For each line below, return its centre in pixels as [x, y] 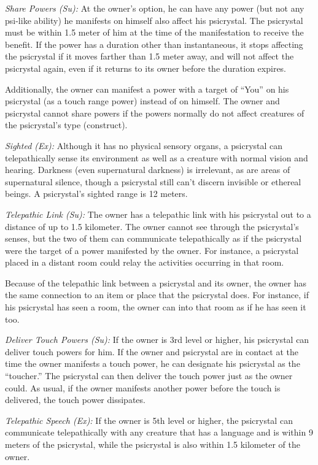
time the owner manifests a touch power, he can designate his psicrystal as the [153, 363]
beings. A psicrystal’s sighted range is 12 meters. [96, 194]
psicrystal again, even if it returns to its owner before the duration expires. [146, 68]
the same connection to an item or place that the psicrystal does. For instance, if [157, 295]
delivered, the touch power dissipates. [75, 400]
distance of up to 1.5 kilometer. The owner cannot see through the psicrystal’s [152, 226]
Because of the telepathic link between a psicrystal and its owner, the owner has [156, 282]
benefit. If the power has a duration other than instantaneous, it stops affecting [154, 44]
